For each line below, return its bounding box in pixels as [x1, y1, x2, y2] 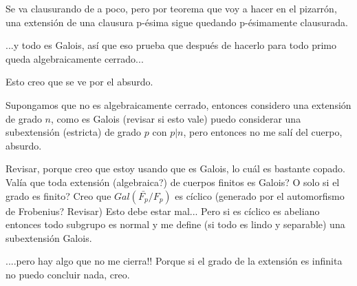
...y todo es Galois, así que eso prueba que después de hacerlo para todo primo [6, 38, 336, 52]
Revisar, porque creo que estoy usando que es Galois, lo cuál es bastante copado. [6, 161, 346, 176]
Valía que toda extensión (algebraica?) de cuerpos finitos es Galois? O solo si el [6, 174, 340, 189]
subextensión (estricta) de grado [6, 125, 142, 139]
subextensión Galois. [6, 230, 92, 245]
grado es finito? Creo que [6, 188, 111, 203]
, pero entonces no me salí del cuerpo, [183, 125, 343, 139]
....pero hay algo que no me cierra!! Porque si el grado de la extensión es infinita [6, 254, 343, 268]
